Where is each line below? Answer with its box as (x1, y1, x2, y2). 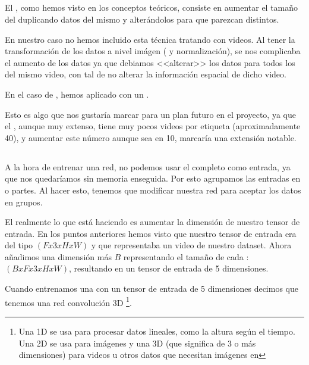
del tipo (5, 239, 33, 251)
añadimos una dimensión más (5, 250, 112, 263)
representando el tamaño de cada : (123, 250, 249, 263)
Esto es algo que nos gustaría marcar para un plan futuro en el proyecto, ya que (5, 108, 296, 120)
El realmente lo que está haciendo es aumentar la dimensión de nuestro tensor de (5, 216, 300, 228)
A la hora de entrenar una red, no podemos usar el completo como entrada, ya (5, 160, 291, 173)
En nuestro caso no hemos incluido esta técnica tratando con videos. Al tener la (5, 33, 295, 45)
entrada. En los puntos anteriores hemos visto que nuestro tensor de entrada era (5, 227, 297, 239)
